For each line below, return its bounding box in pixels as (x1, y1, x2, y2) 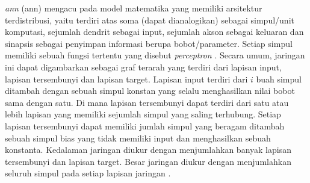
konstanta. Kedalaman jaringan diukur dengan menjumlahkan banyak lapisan (5, 143, 291, 156)
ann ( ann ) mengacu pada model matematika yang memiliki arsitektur (5, 2, 262, 14)
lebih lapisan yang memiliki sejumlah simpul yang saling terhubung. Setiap (5, 108, 281, 120)
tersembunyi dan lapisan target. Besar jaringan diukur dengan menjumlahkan (5, 155, 291, 167)
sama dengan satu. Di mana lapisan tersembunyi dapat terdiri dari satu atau (5, 96, 289, 108)
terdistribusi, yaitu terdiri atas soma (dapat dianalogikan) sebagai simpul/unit (5, 13, 294, 26)
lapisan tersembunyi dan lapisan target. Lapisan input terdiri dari (5, 72, 248, 85)
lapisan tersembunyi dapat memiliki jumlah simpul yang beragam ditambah (5, 119, 285, 132)
